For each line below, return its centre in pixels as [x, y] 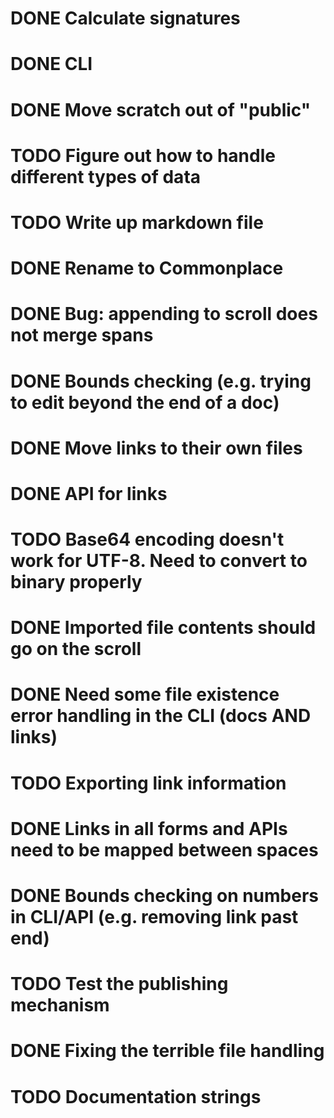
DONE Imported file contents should [163, 628]
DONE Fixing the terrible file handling [167, 1051]
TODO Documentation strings [136, 1096]
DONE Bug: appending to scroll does [164, 314]
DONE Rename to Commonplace [147, 268]
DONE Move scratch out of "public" [161, 109]
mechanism [60, 1005]
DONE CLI [51, 64]
